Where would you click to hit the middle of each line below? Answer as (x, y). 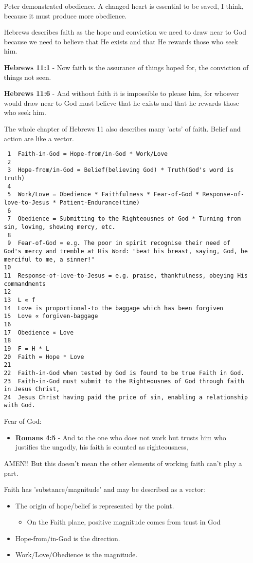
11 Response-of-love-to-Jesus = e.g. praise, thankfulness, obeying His (126, 275)
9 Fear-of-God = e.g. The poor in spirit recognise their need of (119, 243)
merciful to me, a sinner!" (49, 259)
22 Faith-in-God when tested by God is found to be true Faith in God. (124, 373)
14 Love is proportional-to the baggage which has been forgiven (114, 308)
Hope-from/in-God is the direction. (68, 538)
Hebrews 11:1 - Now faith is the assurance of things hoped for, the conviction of (126, 67)
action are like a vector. (39, 138)
